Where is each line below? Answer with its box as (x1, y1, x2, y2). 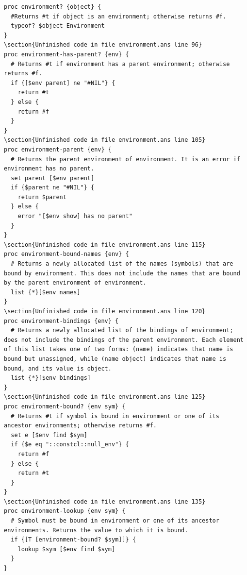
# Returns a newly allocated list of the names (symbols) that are (11, 260, 233, 268)
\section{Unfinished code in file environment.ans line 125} (4, 393, 206, 401)
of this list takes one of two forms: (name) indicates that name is (4, 346, 233, 353)
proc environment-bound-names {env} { (4, 251, 129, 258)
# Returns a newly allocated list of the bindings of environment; (11, 327, 233, 334)
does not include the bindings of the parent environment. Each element (4, 336, 244, 343)
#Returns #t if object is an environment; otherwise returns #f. (11, 13, 227, 20)
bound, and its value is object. (4, 365, 112, 372)
